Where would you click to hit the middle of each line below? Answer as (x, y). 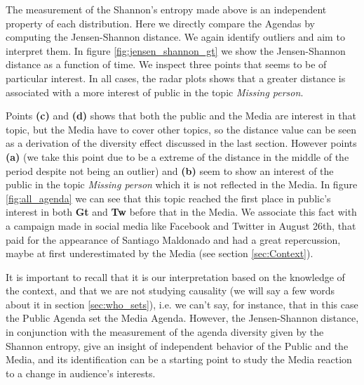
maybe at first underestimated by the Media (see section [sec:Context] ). (160, 253)
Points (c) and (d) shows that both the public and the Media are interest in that (181, 116)
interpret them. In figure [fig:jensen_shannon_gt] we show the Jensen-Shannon (176, 50)
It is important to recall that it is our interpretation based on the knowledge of (175, 276)
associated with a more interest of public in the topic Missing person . (155, 92)
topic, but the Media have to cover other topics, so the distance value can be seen (181, 129)
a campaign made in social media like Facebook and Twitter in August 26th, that (181, 225)
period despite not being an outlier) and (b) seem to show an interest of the (170, 170)
